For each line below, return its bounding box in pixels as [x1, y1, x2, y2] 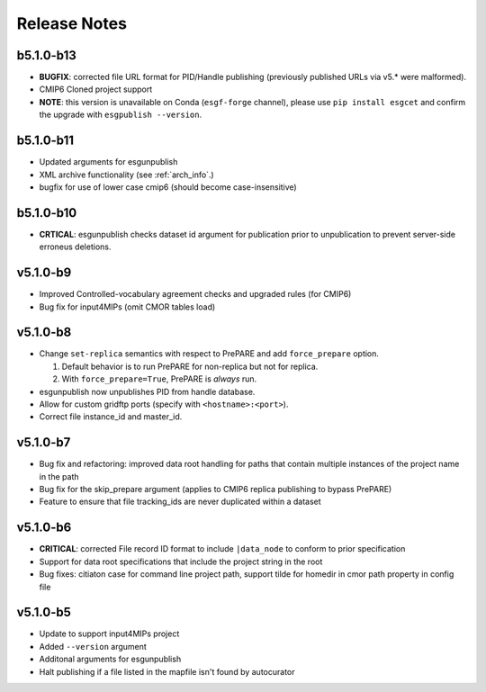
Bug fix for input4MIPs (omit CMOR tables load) [39, 301, 216, 312]
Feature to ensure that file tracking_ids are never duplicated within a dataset [39, 496, 321, 508]
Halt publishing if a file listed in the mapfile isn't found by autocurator [39, 666, 296, 677]
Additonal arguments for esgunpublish [39, 653, 182, 665]
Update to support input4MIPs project [39, 628, 180, 639]
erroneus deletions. [39, 241, 112, 252]
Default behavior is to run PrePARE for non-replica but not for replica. [61, 361, 319, 372]
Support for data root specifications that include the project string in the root [39, 556, 323, 567]
